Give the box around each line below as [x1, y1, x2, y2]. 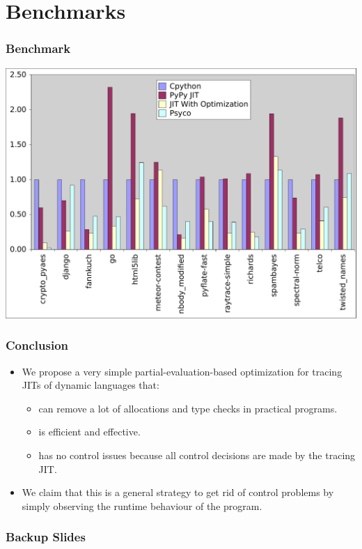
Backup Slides [6, 528, 86, 546]
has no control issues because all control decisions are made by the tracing [38, 448, 356, 463]
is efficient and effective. [38, 424, 141, 439]
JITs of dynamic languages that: [22, 378, 159, 392]
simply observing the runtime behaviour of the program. [22, 498, 262, 513]
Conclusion [6, 337, 68, 354]
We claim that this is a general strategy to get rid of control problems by [22, 485, 334, 500]
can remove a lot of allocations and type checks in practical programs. [38, 401, 338, 415]
